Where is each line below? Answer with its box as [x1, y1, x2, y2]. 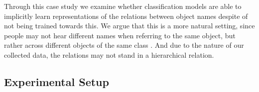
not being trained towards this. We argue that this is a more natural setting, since [4, 20, 255, 31]
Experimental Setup [4, 74, 109, 89]
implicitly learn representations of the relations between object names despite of [4, 10, 248, 21]
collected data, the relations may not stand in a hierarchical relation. [4, 49, 214, 60]
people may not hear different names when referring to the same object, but [4, 30, 236, 40]
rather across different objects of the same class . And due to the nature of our [4, 40, 244, 50]
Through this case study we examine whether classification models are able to [4, 1, 242, 11]
